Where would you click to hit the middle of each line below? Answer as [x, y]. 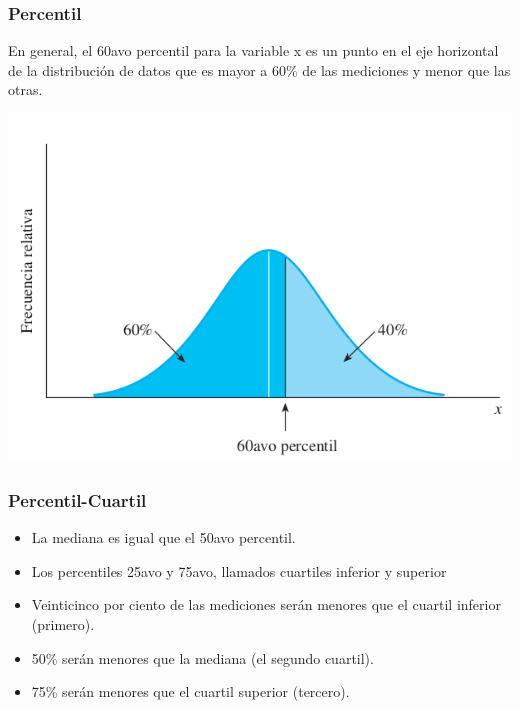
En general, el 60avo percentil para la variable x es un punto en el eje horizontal [253, 50]
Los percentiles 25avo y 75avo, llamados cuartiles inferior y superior [239, 570]
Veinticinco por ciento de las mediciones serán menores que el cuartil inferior [266, 604]
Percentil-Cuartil [77, 499]
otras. [25, 89]
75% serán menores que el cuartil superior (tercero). [190, 691]
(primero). [63, 623]
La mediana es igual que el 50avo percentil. [163, 537]
